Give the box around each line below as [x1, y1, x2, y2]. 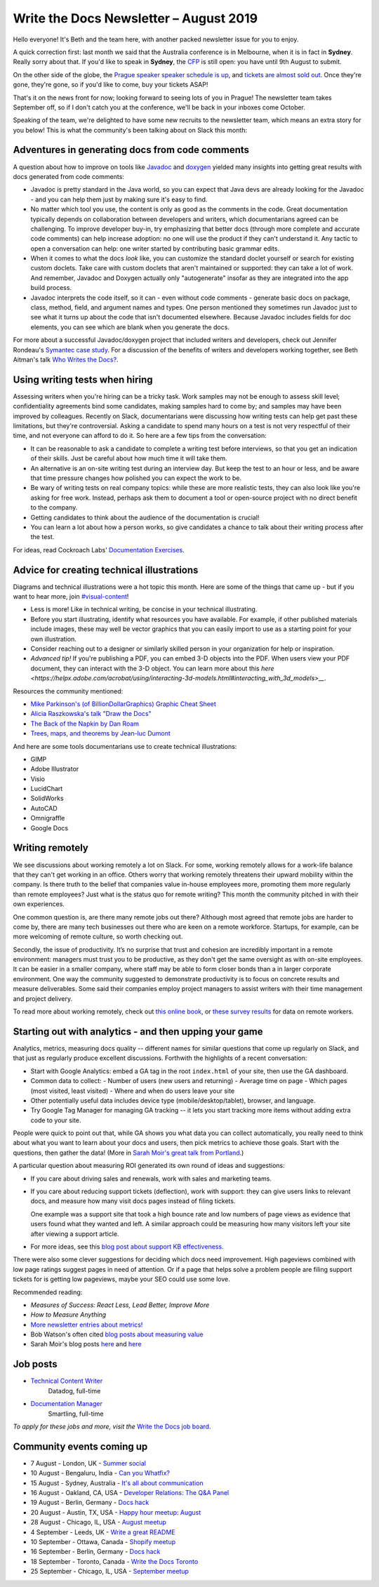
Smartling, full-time [48, 1409, 104, 1418]
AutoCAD [30, 804, 58, 812]
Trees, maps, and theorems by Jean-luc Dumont [30, 729, 171, 738]
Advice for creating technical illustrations [13, 564, 199, 576]
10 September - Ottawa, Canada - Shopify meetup [30, 1537, 176, 1546]
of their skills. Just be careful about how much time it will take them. [30, 454, 227, 463]
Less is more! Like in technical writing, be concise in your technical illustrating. [30, 605, 258, 613]
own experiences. [13, 900, 65, 908]
